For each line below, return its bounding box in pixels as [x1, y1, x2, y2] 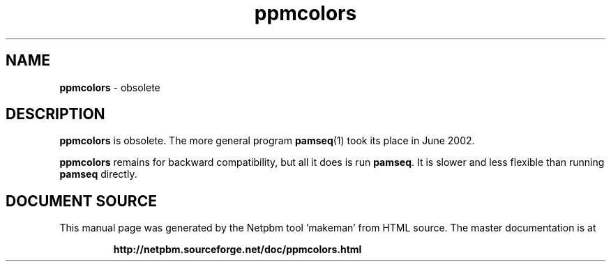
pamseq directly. [59, 168, 137, 181]
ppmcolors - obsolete [59, 81, 160, 93]
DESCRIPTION [6, 105, 105, 123]
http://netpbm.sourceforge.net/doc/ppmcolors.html [113, 243, 362, 256]
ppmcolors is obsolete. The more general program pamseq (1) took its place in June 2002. [59, 135, 475, 147]
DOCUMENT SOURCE [6, 192, 157, 210]
